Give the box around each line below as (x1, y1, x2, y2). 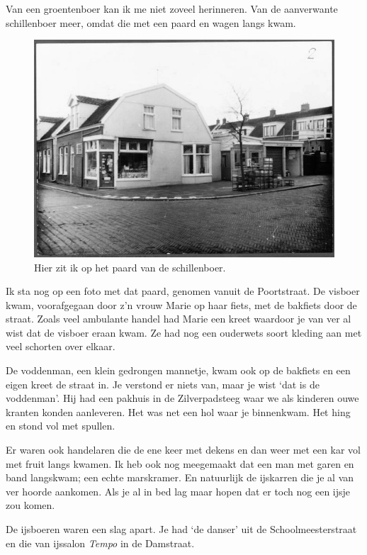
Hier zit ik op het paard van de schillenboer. (34, 259, 226, 274)
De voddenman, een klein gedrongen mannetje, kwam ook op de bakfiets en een (6, 363, 351, 378)
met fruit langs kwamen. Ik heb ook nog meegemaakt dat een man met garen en (6, 456, 354, 471)
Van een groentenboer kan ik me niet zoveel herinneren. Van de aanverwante (6, 1, 338, 16)
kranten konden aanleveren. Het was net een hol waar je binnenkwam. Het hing (6, 404, 351, 419)
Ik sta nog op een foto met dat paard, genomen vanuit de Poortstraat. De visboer (6, 284, 360, 298)
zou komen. (6, 498, 55, 512)
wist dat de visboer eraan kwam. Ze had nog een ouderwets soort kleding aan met (6, 325, 362, 340)
